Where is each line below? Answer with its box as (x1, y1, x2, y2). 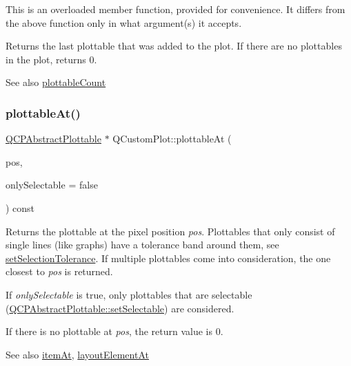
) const (6, 200, 35, 215)
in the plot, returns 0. (6, 52, 97, 66)
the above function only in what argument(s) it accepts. (6, 15, 242, 30)
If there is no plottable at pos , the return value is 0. (6, 324, 223, 338)
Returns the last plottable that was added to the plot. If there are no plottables (6, 39, 342, 53)
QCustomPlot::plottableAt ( (112, 131, 232, 146)
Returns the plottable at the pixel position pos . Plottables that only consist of (6, 224, 335, 238)
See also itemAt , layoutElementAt (6, 347, 149, 361)
